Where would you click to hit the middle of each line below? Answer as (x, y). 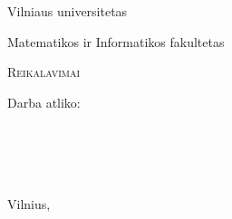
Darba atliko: (44, 102)
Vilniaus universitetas (68, 11)
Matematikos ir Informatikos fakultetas (116, 41)
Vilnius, (29, 203)
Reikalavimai (44, 72)
